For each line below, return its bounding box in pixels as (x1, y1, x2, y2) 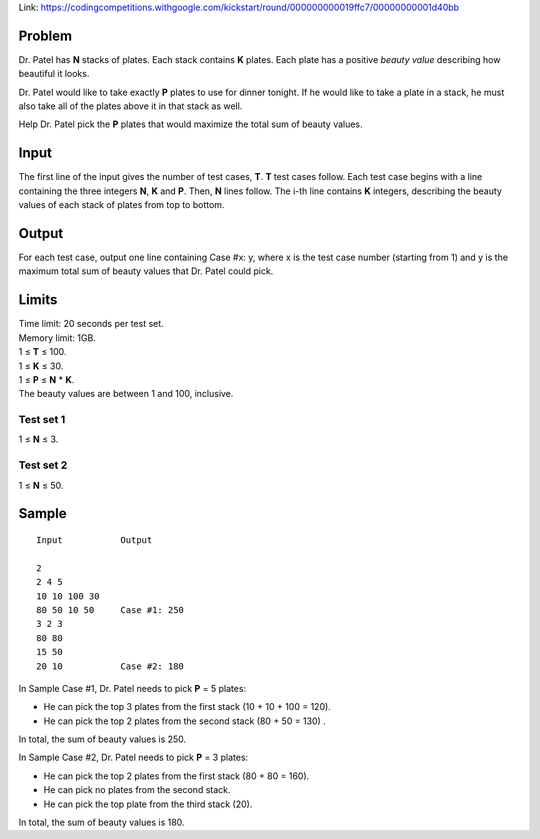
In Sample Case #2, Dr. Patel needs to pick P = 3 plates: (18, 751, 249, 764)
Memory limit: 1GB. (18, 331, 97, 344)
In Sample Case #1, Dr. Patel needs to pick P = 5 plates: (18, 682, 247, 694)
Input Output (36, 535, 153, 545)
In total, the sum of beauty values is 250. (18, 733, 187, 745)
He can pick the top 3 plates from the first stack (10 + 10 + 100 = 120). (43, 701, 332, 713)
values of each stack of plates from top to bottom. (18, 199, 225, 211)
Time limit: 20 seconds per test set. (18, 318, 164, 330)
